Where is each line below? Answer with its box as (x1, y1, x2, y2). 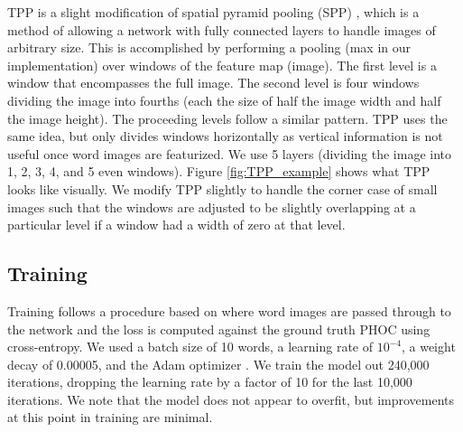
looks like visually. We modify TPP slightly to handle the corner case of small (7, 179, 438, 198)
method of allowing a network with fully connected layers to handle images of (7, 20, 436, 39)
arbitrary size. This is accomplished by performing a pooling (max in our (7, 38, 412, 57)
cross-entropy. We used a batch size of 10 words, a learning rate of (7, 337, 373, 356)
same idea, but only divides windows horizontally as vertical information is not (7, 127, 443, 146)
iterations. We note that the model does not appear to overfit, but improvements (7, 390, 455, 409)
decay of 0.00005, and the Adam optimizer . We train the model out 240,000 (7, 354, 430, 373)
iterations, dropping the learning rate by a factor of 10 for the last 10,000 (7, 372, 412, 391)
